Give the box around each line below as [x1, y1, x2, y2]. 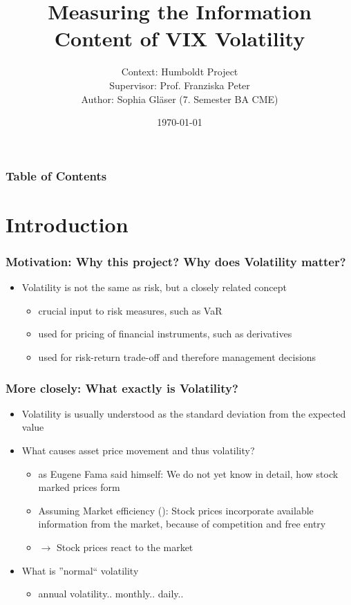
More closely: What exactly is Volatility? [6, 379, 238, 396]
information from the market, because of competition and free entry [38, 516, 326, 531]
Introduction [6, 210, 129, 238]
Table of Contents [6, 167, 107, 184]
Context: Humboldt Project [121, 64, 238, 79]
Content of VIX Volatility [54, 24, 305, 53]
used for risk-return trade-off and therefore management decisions [38, 349, 316, 364]
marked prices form [38, 480, 120, 494]
